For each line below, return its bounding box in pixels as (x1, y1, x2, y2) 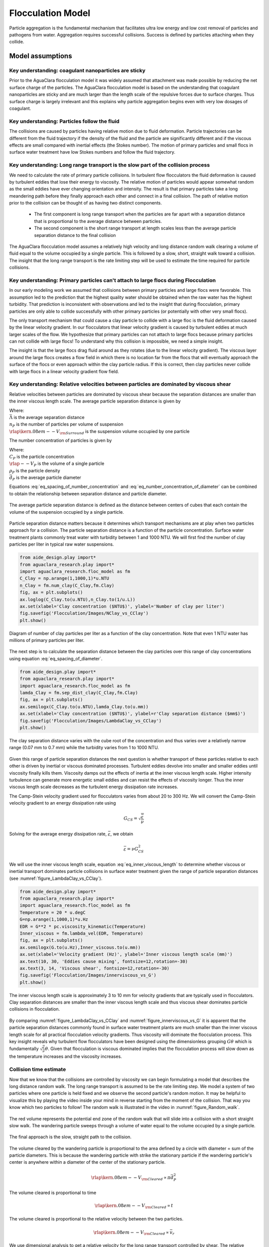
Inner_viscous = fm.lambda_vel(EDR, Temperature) (19, 930, 143, 936)
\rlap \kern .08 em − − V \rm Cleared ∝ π (91, 1175, 171, 1182)
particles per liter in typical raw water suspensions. (9, 541, 114, 547)
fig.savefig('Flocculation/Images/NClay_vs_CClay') (19, 611, 149, 616)
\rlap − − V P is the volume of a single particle (9, 460, 105, 468)
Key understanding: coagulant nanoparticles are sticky (9, 67, 145, 74)
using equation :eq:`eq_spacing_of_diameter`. (9, 655, 103, 661)
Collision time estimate (9, 1066, 66, 1073)
